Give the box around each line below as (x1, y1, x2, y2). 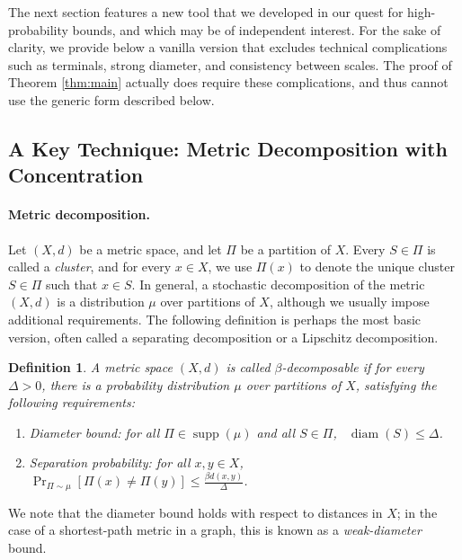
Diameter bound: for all (29, 422, 160, 441)
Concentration (8, 161, 144, 189)
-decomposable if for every (281, 358, 424, 377)
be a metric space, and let (79, 239, 222, 258)
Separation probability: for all (29, 453, 191, 472)
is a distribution (57, 292, 145, 311)
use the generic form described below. (8, 90, 215, 109)
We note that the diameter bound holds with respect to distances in (8, 502, 383, 521)
